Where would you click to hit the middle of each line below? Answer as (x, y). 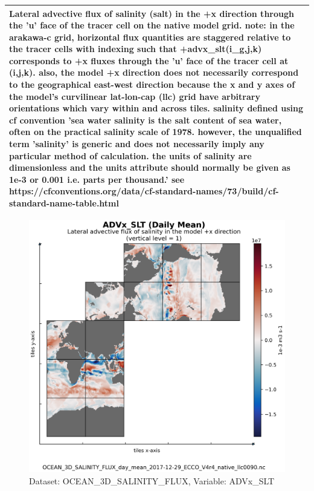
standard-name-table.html (64, 203)
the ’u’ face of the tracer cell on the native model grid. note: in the (152, 25)
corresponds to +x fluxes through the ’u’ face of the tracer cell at (149, 60)
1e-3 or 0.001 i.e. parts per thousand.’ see (97, 179)
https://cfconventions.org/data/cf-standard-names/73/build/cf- (144, 191)
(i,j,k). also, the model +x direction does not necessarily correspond (154, 72)
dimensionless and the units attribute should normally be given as (150, 167)
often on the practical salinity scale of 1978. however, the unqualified (155, 132)
